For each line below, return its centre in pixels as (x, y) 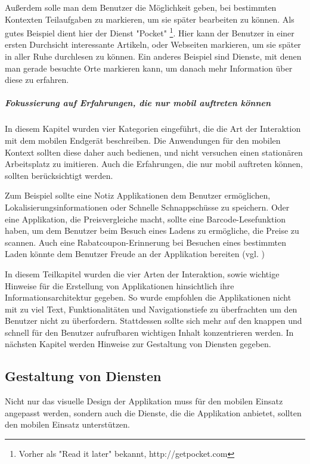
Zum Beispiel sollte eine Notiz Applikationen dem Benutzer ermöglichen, (138, 195)
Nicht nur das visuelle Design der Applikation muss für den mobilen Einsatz (144, 401)
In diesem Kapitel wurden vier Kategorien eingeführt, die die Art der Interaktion (153, 129)
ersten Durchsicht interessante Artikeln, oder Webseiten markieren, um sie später (153, 44)
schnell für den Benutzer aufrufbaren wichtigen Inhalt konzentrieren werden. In (149, 332)
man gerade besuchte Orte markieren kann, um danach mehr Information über (149, 68)
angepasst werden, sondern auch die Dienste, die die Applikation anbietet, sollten (153, 412)
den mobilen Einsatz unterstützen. (68, 424)
